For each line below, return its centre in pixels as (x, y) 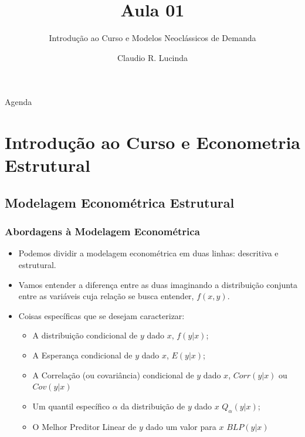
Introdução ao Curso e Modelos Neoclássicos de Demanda (152, 38)
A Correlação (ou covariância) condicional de (113, 375)
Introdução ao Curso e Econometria (153, 142)
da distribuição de (153, 406)
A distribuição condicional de (85, 335)
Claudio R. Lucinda (152, 57)
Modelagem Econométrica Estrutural (120, 202)
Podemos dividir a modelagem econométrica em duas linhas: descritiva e (148, 253)
